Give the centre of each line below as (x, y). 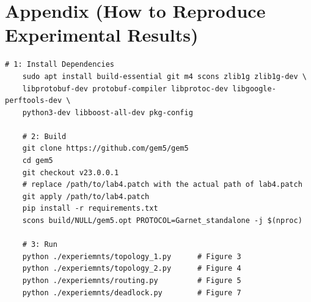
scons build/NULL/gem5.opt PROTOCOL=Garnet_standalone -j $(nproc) (162, 221)
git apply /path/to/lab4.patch (86, 196)
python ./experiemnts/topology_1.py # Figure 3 (132, 256)
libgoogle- (254, 89)
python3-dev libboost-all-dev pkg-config (108, 112)
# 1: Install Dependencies (60, 65)
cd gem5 (38, 161)
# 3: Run (40, 245)
